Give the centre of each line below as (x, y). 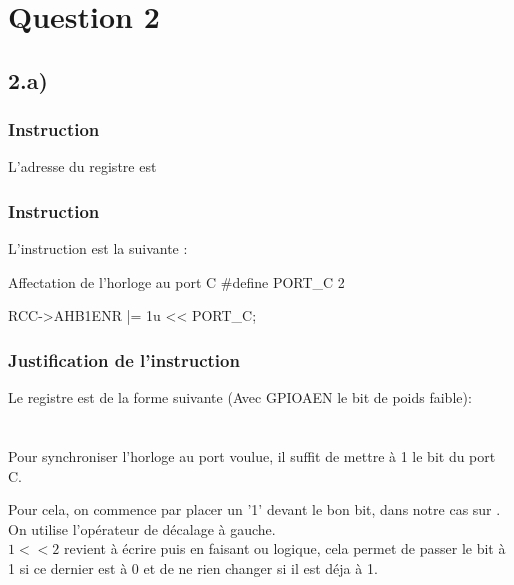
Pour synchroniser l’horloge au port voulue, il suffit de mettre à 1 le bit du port (252, 455)
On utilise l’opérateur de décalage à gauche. (142, 528)
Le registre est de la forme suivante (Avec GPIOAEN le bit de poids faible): (240, 397)
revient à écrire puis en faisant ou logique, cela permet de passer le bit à (284, 548)
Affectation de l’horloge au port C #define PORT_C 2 (176, 281)
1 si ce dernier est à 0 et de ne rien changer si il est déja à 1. (193, 567)
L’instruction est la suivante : (98, 248)
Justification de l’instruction (124, 359)
